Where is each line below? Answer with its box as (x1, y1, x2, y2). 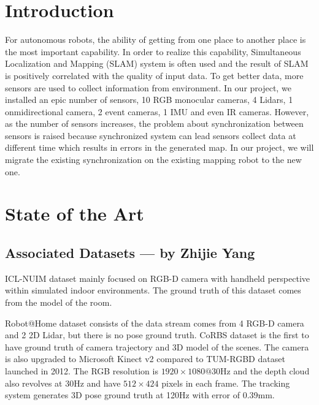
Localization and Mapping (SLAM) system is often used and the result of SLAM (5, 57, 309, 70)
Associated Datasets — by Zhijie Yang (5, 243, 255, 262)
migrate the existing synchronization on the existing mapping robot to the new (5, 153, 302, 166)
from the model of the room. (5, 296, 112, 309)
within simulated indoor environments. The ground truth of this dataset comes (5, 284, 301, 297)
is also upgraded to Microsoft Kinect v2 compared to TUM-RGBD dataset (5, 352, 285, 365)
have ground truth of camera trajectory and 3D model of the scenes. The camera (5, 340, 309, 353)
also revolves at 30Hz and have (5, 376, 121, 389)
